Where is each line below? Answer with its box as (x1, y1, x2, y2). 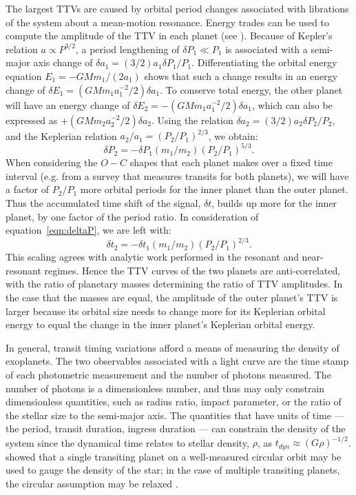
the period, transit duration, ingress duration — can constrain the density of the (6, 421, 346, 436)
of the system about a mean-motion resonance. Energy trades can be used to (6, 14, 330, 29)
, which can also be (252, 97, 333, 112)
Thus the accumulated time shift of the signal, (6, 195, 201, 210)
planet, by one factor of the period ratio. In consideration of (6, 209, 259, 223)
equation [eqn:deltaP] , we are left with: (6, 223, 171, 237)
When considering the (6, 155, 98, 170)
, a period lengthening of (75, 41, 180, 56)
